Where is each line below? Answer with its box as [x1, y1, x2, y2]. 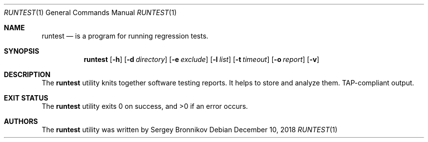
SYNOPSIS [4, 47, 40, 55]
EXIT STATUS [4, 94, 48, 102]
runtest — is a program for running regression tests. [42, 32, 209, 40]
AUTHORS [4, 117, 38, 125]
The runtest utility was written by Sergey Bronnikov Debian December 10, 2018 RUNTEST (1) [42, 125, 338, 134]
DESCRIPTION [4, 70, 51, 79]
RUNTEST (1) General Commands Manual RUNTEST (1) [4, 8, 177, 17]
